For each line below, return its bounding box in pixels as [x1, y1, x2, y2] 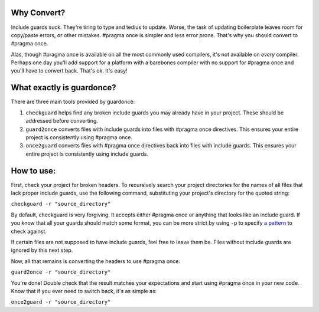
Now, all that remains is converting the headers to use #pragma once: [11, 257, 180, 265]
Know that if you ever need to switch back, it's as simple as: [11, 287, 157, 294]
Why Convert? [11, 8, 66, 18]
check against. [11, 228, 47, 235]
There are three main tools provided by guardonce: [11, 98, 135, 106]
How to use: [11, 166, 56, 176]
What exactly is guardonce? [11, 83, 116, 93]
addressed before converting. [25, 117, 99, 124]
